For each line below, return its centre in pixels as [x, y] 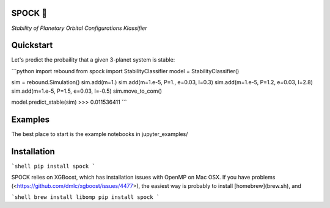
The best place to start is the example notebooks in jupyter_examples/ [100, 134]
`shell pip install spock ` [53, 166]
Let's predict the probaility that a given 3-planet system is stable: [93, 60]
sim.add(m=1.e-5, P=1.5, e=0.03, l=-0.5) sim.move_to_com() [86, 91]
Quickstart [32, 45]
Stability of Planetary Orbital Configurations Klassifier [79, 28]
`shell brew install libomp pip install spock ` [86, 197]
